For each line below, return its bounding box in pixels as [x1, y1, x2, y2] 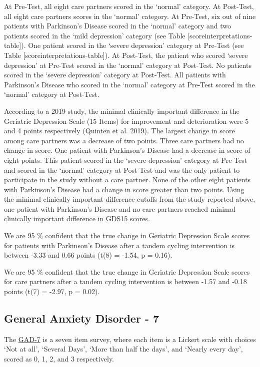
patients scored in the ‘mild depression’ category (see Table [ [4, 30, 190, 40]
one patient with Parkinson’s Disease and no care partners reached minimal [4, 203, 235, 214]
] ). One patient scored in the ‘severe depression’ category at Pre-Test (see [19, 40, 244, 50]
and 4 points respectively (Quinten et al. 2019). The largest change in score [4, 125, 235, 136]
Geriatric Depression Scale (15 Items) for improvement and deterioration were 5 [4, 115, 249, 126]
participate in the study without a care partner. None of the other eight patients [4, 174, 251, 185]
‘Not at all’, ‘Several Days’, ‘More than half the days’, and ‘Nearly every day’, [4, 344, 243, 354]
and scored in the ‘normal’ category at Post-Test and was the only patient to [4, 164, 240, 175]
